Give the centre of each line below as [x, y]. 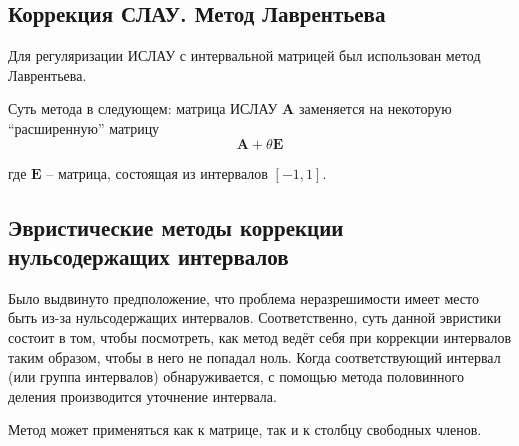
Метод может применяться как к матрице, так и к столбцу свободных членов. [245, 429]
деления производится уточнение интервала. [142, 395]
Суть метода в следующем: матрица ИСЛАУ [143, 108]
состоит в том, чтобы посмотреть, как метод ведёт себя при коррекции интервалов [260, 336]
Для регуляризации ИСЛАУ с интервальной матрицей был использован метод [244, 55]
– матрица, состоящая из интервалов [157, 172]
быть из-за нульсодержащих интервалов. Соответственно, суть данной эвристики [255, 317]
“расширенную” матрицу [84, 127]
